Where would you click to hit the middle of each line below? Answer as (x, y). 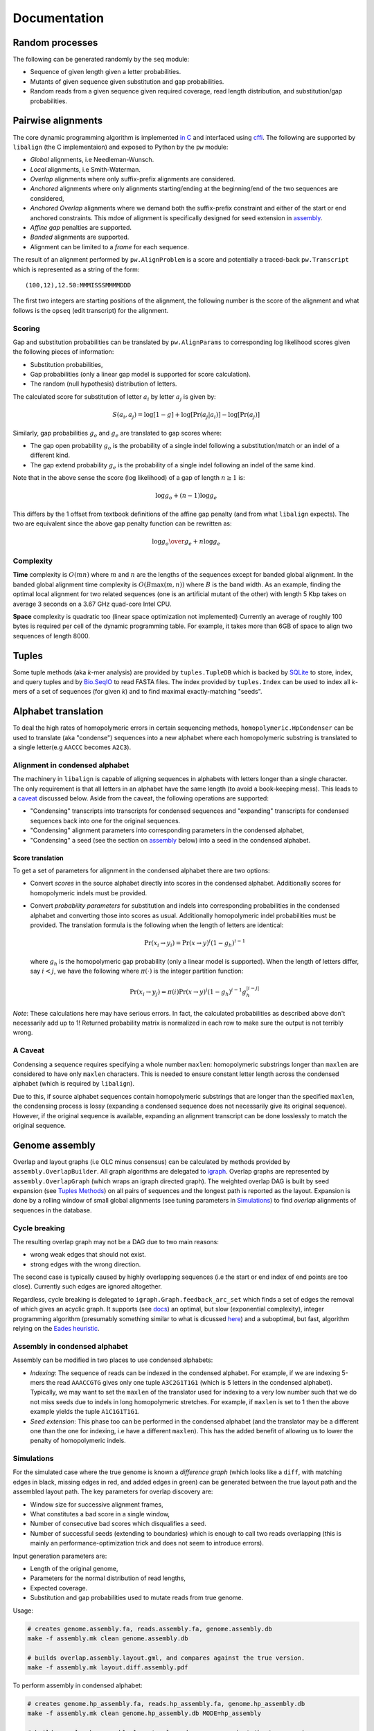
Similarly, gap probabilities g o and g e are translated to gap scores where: (117, 434)
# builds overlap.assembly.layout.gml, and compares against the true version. (166, 1658)
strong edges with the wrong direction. (86, 1264)
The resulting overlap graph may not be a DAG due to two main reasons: (116, 1241)
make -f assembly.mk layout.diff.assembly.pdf (108, 1668)
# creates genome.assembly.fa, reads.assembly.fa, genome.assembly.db (150, 1629)
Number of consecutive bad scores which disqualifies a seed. (118, 1524)
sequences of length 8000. (51, 636)
